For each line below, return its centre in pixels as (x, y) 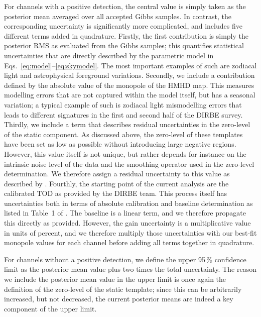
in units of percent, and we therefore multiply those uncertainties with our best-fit (130, 232)
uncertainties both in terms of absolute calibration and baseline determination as (128, 203)
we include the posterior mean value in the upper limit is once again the (115, 279)
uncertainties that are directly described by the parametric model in (109, 55)
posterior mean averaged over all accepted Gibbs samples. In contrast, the (118, 16)
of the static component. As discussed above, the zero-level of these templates (123, 134)
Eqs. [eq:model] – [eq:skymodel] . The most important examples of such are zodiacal (130, 65)
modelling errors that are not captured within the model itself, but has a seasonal (130, 95)
